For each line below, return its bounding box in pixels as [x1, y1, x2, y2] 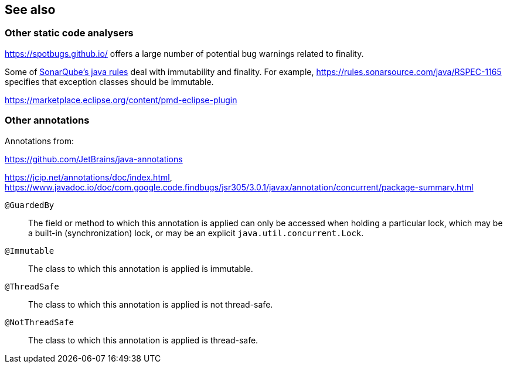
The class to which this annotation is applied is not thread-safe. [28, 299, 273, 309]
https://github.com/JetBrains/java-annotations [5, 154, 183, 164]
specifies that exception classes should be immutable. [5, 76, 214, 87]
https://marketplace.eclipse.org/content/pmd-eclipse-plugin [5, 94, 237, 105]
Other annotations [5, 114, 90, 127]
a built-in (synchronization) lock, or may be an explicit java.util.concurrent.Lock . [28, 227, 364, 238]
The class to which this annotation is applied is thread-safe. [28, 335, 258, 345]
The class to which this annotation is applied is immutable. [28, 263, 253, 274]
